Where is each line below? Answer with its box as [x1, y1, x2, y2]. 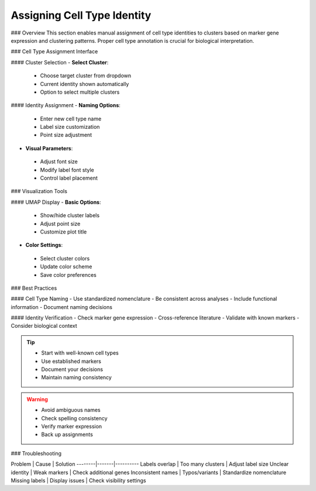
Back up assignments [41, 431, 93, 438]
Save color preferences [40, 271, 97, 278]
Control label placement [40, 174, 98, 181]
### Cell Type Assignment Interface [11, 48, 98, 55]
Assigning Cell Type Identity [11, 9, 152, 22]
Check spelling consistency [41, 414, 108, 421]
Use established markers [41, 358, 102, 365]
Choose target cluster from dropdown [40, 72, 132, 79]
